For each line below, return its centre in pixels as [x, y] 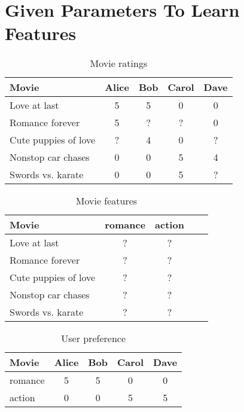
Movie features [106, 201]
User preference [94, 338]
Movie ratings [119, 63]
